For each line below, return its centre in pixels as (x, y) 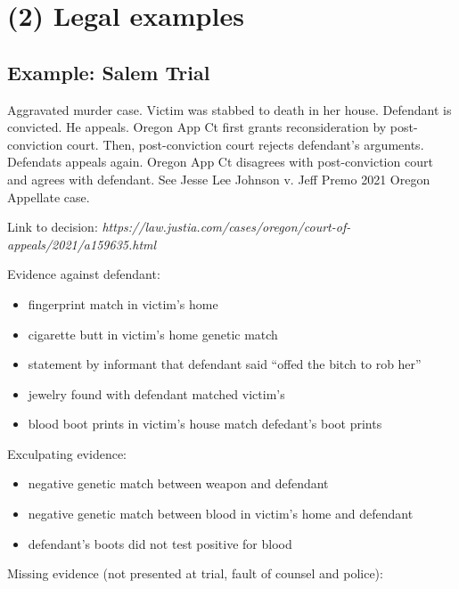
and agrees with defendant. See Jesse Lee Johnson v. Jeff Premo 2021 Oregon (219, 179)
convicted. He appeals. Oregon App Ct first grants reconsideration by (197, 127)
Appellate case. (49, 196)
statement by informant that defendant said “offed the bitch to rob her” (225, 364)
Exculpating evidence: (67, 453)
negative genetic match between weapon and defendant (178, 483)
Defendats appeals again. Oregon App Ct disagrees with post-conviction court (220, 162)
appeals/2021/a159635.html (82, 244)
